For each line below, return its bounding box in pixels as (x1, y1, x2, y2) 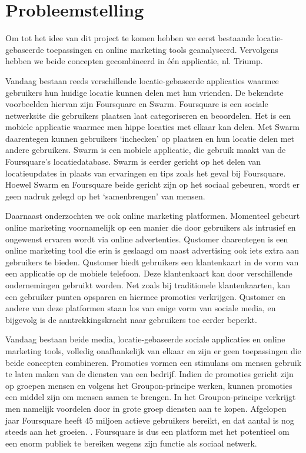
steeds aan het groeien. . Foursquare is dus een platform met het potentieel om (5, 425, 290, 438)
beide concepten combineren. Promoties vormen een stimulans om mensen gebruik (5, 356, 302, 368)
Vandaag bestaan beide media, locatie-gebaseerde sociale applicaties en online (5, 333, 285, 345)
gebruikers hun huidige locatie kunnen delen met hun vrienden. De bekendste (5, 86, 284, 98)
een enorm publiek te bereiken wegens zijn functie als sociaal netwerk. (5, 437, 257, 449)
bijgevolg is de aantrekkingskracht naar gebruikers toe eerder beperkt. (5, 313, 257, 325)
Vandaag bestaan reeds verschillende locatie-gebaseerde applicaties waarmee (5, 74, 279, 86)
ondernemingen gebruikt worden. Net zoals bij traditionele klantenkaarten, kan (5, 279, 291, 291)
